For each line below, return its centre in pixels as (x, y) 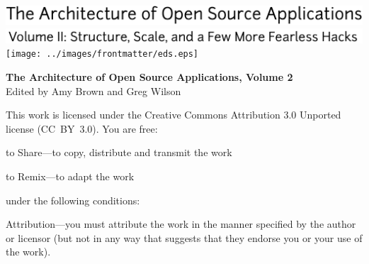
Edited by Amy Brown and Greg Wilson (93, 90)
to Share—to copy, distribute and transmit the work (119, 152)
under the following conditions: (73, 200)
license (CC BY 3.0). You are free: (82, 128)
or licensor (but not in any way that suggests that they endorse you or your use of (184, 237)
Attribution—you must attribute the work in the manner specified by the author (181, 224)
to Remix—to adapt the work (70, 176)
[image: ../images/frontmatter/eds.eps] (102, 54)
